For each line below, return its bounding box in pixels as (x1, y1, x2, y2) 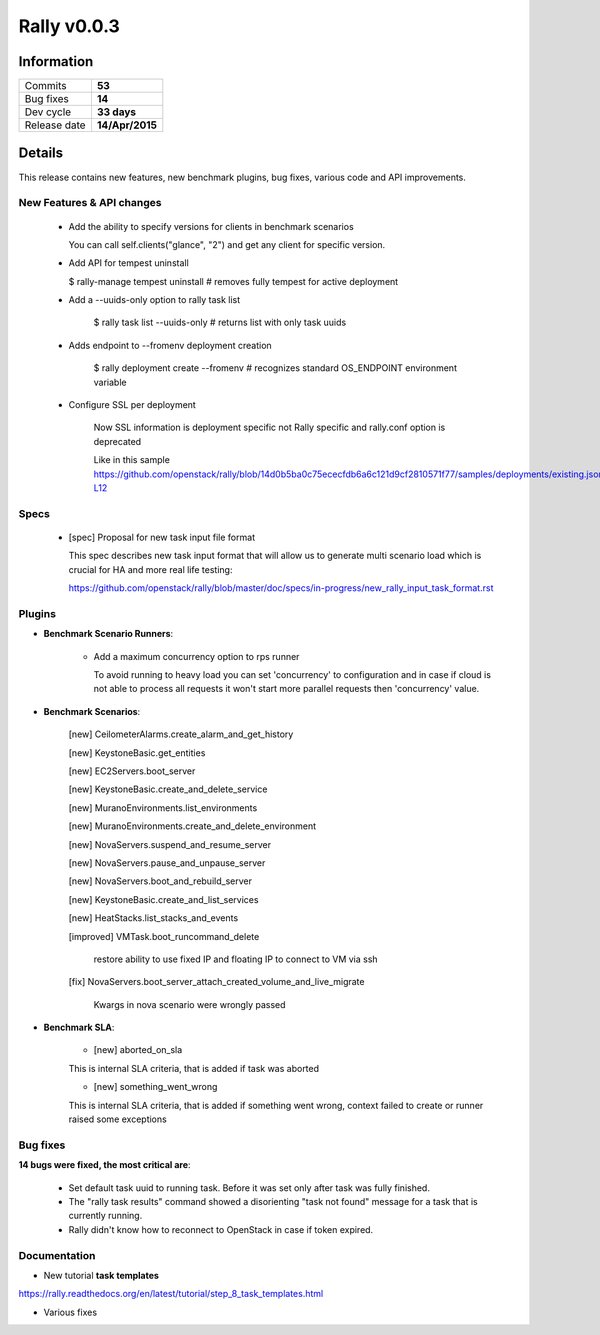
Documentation (18, 1248, 96, 1262)
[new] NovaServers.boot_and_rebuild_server (68, 875, 252, 887)
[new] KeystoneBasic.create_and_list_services (68, 893, 259, 905)
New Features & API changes (18, 196, 162, 210)
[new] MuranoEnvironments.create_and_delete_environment (68, 820, 317, 832)
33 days (96, 105, 137, 119)
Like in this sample (93, 454, 170, 466)
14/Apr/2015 (96, 118, 157, 132)
